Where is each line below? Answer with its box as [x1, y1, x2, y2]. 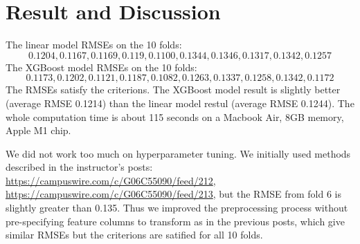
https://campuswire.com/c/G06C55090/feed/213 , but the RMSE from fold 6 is [6, 187, 341, 201]
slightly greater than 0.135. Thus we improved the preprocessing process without [6, 200, 348, 215]
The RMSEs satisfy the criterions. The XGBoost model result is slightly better [6, 82, 341, 97]
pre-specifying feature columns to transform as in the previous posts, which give [6, 214, 345, 228]
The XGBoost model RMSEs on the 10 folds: [6, 59, 197, 74]
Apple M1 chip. [6, 123, 71, 138]
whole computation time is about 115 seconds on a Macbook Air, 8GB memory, [6, 109, 344, 124]
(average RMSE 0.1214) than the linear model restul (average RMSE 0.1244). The [6, 95, 354, 110]
